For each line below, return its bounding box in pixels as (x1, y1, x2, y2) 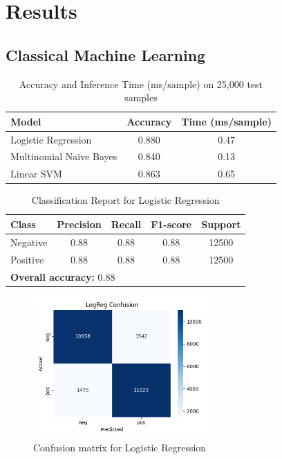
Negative (10, 234, 48, 249)
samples (124, 90, 158, 105)
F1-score (151, 216, 192, 231)
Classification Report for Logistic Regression (31, 193, 220, 207)
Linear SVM (10, 166, 62, 181)
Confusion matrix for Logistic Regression (33, 440, 207, 454)
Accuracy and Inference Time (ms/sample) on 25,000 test (19, 76, 263, 91)
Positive (10, 252, 44, 266)
